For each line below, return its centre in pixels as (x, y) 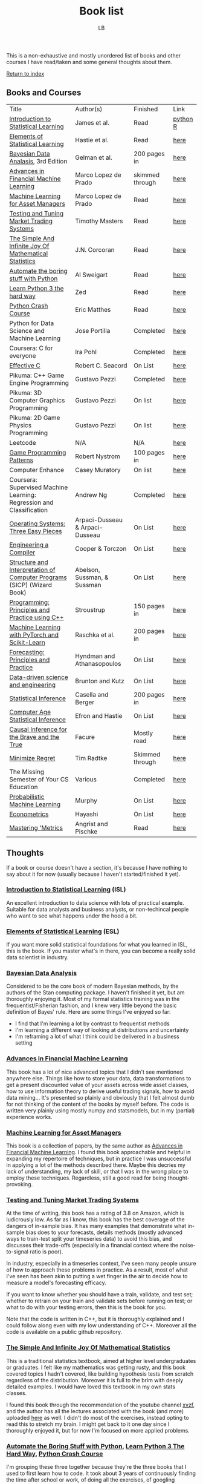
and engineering (33, 685)
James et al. (92, 122)
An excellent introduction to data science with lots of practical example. (95, 902)
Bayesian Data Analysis (42, 973)
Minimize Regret (32, 758)
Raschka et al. (95, 635)
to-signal (18, 1252)
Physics (21, 425)
